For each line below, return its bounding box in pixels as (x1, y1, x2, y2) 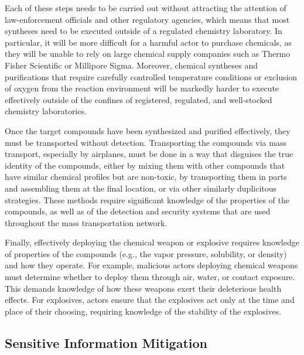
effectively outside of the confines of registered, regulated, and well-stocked (5, 93, 272, 105)
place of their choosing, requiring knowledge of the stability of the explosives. (5, 305, 282, 317)
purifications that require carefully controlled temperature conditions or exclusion (5, 70, 298, 83)
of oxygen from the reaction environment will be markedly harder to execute (5, 82, 279, 94)
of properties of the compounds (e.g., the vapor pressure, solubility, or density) (5, 247, 287, 260)
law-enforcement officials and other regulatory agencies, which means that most (5, 13, 290, 25)
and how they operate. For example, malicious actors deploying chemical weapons (5, 259, 298, 271)
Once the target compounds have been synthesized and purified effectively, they (5, 124, 291, 136)
